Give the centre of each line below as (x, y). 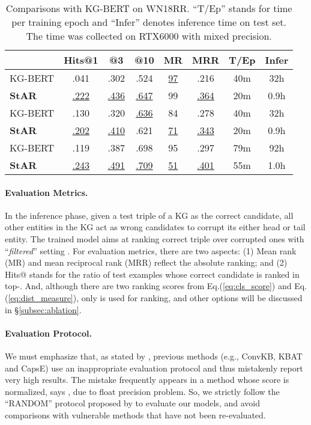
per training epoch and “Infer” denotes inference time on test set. (149, 22)
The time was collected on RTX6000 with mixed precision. (149, 36)
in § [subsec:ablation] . (43, 309)
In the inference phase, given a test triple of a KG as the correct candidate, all (149, 215)
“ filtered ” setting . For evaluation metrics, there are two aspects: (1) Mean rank (151, 250)
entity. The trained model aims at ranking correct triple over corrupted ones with (155, 238)
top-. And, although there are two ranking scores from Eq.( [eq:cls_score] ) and (148, 286)
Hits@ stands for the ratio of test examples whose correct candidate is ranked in (152, 274)
